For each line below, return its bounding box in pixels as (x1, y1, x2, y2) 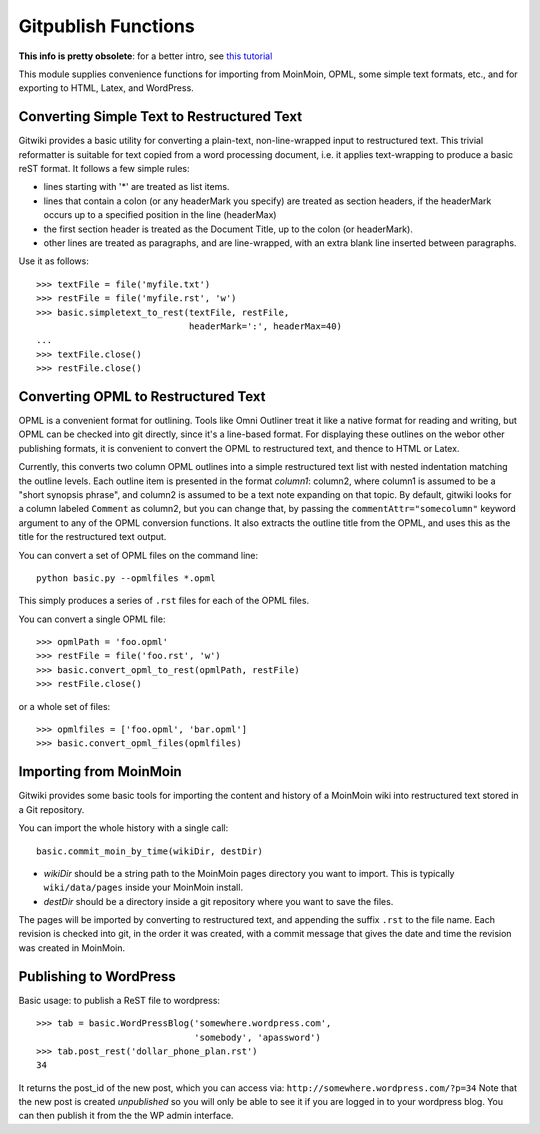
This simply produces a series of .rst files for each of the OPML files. (18, 595, 310, 607)
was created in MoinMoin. (18, 941, 125, 954)
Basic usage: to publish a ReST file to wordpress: (18, 994, 220, 1006)
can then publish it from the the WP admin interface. (18, 1110, 234, 1122)
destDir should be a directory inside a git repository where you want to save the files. (43, 895, 394, 907)
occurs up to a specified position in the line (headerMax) (43, 209, 277, 221)
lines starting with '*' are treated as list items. (43, 181, 230, 193)
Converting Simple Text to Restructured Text (18, 108, 303, 125)
